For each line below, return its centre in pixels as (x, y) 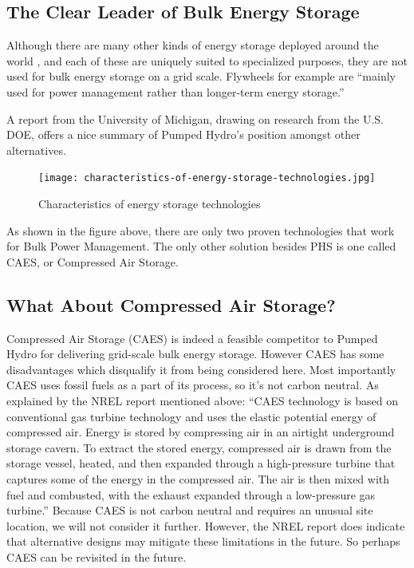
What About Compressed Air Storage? (171, 304)
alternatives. (36, 150)
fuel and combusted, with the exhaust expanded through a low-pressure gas (191, 494)
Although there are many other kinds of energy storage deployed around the (193, 45)
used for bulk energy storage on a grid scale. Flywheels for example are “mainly (201, 76)
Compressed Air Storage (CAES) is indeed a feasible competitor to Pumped (192, 338)
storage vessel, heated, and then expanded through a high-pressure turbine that (201, 463)
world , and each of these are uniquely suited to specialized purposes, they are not (207, 60)
